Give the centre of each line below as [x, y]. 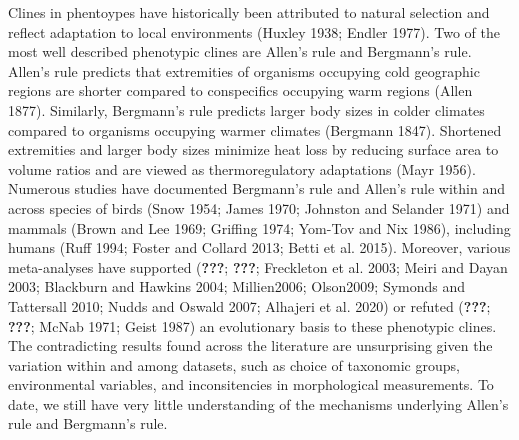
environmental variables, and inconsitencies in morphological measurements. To [251, 384]
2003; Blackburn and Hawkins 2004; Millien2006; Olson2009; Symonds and [237, 286]
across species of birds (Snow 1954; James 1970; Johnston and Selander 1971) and [259, 207]
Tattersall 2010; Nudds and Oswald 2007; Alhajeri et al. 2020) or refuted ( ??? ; [249, 305]
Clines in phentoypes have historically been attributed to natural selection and [249, 12]
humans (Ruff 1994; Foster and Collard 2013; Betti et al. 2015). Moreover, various [259, 247]
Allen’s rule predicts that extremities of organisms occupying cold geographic [244, 70]
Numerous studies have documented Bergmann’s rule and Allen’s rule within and [256, 188]
